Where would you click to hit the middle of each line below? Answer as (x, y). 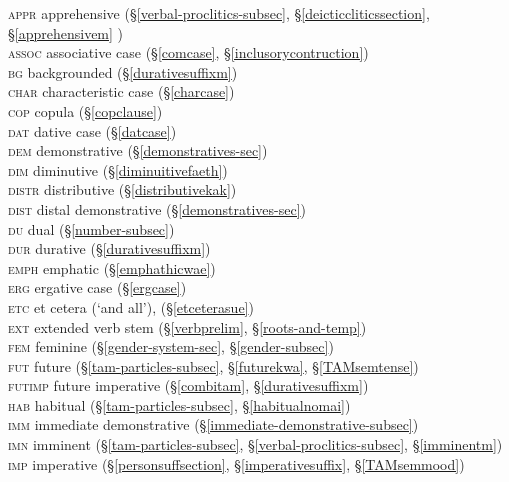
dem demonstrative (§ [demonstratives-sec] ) (138, 150)
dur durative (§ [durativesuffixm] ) (109, 248)
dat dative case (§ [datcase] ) (92, 130)
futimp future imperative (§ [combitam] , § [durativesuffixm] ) (188, 385)
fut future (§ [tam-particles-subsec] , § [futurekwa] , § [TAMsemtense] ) (213, 365)
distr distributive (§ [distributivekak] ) (122, 189)
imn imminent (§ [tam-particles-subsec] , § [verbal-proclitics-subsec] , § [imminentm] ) (255, 444)
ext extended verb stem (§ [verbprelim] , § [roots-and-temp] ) (187, 326)
